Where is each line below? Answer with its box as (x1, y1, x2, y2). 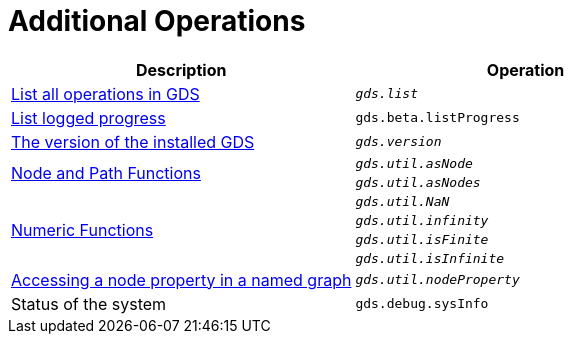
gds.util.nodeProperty (355, 272, 520, 288)
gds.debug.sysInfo (355, 296, 489, 312)
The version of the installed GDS (11, 131, 255, 152)
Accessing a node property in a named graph (11, 269, 352, 290)
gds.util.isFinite (355, 231, 489, 247)
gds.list (355, 86, 419, 102)
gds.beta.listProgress (355, 110, 520, 126)
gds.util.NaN (355, 193, 450, 209)
